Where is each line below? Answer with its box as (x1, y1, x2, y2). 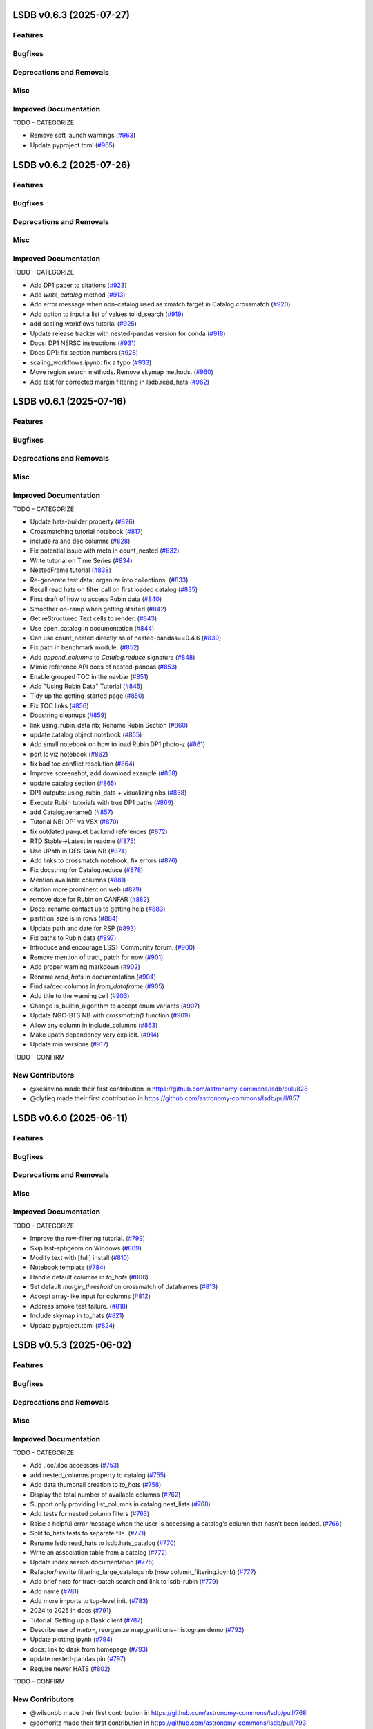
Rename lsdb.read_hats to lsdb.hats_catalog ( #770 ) (30, 1539, 176, 1547)
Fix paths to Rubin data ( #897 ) (30, 934, 117, 942)
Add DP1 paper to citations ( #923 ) (30, 281, 127, 289)
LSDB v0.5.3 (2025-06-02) (12, 1339, 132, 1351)
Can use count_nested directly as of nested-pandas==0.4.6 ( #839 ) (30, 634, 222, 642)
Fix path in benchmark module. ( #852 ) (30, 643, 140, 651)
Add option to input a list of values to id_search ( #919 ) (30, 310, 184, 318)
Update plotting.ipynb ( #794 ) (30, 1636, 113, 1644)
